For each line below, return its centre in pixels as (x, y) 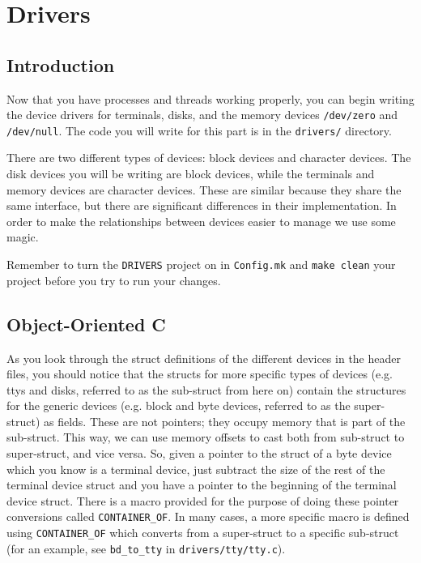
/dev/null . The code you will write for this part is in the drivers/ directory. (199, 130)
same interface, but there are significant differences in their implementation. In (202, 205)
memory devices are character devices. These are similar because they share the (204, 189)
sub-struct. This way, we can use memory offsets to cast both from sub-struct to (206, 437)
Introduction (61, 64)
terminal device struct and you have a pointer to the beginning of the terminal (202, 485)
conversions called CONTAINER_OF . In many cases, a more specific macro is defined (208, 516)
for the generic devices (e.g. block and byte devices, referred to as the (179, 405)
